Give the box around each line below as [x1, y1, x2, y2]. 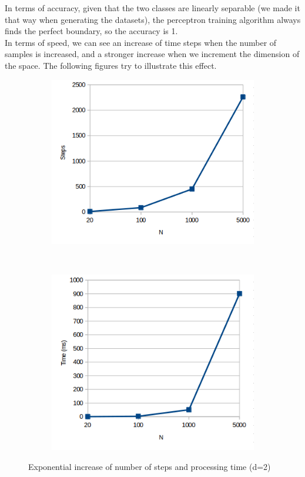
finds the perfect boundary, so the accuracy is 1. [5, 25, 178, 37]
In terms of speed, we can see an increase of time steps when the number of [5, 36, 277, 48]
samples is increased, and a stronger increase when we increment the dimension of [5, 48, 300, 60]
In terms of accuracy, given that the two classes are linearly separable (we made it [5, 2, 300, 14]
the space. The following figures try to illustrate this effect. [5, 59, 217, 71]
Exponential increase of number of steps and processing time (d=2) [28, 461, 271, 473]
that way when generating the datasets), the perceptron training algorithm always [5, 13, 301, 25]
